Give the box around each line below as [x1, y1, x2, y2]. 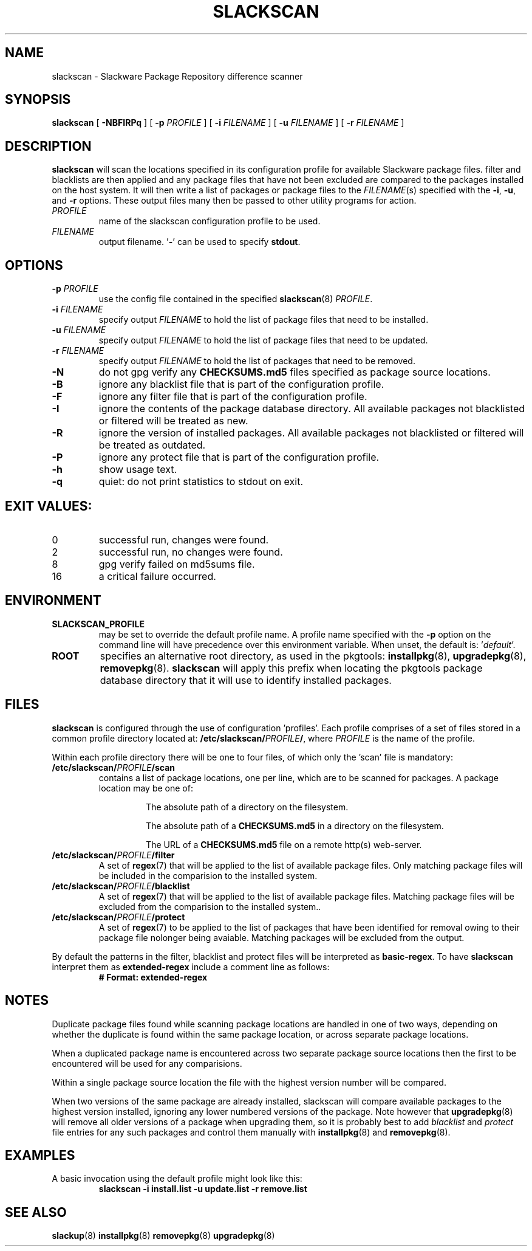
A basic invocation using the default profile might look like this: [52, 1173, 302, 1184]
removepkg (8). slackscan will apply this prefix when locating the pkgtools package [100, 661, 483, 674]
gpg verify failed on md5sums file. [98, 557, 255, 570]
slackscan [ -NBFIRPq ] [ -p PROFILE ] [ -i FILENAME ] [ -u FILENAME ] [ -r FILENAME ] [52, 117, 404, 128]
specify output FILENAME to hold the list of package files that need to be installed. [98, 314, 429, 325]
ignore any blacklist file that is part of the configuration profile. [98, 378, 384, 391]
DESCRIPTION [5, 138, 92, 154]
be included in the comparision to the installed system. [98, 870, 318, 881]
